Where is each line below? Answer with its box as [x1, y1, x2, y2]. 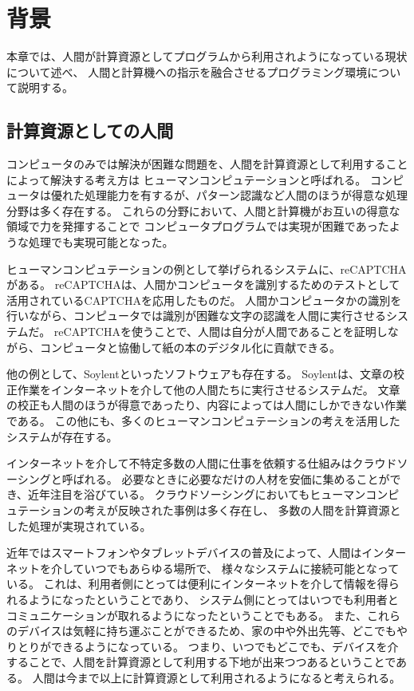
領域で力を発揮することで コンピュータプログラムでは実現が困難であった [6, 218, 389, 235]
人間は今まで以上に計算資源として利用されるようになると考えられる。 [32, 669, 401, 685]
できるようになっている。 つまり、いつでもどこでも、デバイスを [50, 638, 388, 654]
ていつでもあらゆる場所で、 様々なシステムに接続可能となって [73, 559, 400, 576]
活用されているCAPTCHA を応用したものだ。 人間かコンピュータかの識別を [6, 291, 402, 308]
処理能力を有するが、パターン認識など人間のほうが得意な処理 [84, 187, 408, 203]
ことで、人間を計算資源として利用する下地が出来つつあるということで [28, 653, 396, 670]
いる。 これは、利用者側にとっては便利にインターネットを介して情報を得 [6, 575, 388, 592]
